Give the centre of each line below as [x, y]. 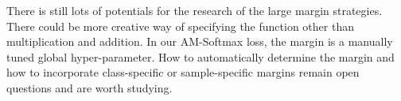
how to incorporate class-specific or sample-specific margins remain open [183, 72]
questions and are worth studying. [90, 87]
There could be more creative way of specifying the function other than [180, 26]
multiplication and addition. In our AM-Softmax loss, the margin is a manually [200, 41]
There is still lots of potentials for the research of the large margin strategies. [195, 10]
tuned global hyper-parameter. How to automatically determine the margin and [200, 56]
